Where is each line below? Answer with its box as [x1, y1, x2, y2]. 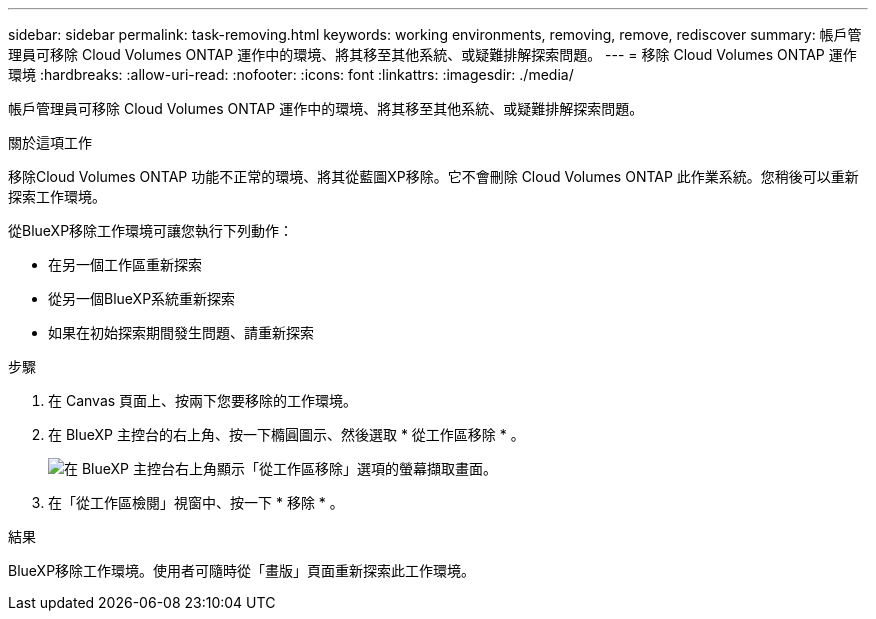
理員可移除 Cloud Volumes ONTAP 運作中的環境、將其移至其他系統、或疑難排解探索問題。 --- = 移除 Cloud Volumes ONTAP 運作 [8, 46, 857, 63]
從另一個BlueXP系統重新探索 [48, 290, 236, 307]
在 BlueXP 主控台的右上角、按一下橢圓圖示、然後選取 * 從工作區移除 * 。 [48, 426, 525, 443]
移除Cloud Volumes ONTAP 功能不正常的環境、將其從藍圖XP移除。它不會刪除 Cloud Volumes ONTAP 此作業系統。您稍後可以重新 [8, 168, 859, 185]
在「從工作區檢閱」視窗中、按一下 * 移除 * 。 [48, 494, 344, 511]
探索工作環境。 [8, 188, 106, 205]
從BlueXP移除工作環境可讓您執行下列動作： [8, 222, 294, 239]
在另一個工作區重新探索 [48, 256, 202, 273]
